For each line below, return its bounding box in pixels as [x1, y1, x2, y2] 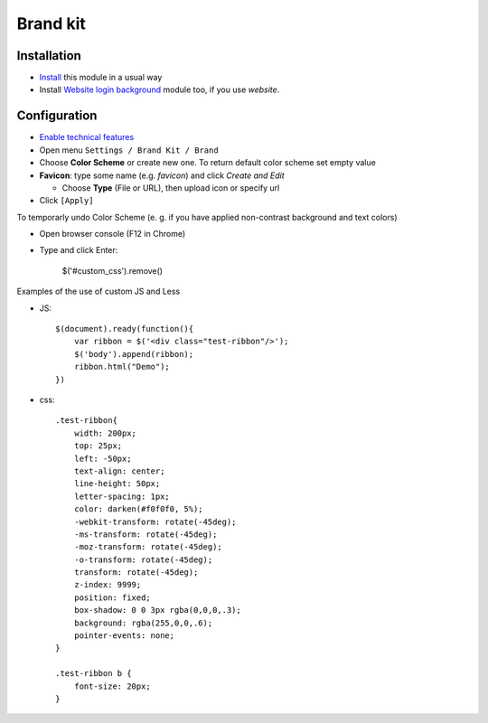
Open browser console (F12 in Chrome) [39, 229, 186, 239]
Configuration [16, 108, 98, 124]
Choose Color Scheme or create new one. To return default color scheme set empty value [39, 157, 377, 168]
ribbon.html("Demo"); [73, 361, 171, 372]
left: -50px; [73, 453, 132, 464]
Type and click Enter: [39, 245, 118, 256]
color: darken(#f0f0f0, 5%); [73, 504, 203, 514]
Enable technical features [39, 132, 135, 143]
